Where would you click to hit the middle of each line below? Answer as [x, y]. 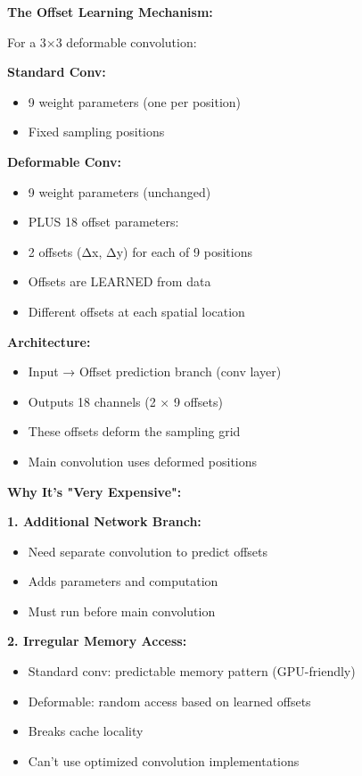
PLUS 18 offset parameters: [103, 222]
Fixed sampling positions [96, 132]
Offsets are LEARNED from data [119, 281]
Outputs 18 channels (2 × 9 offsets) [125, 401]
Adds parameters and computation [123, 581]
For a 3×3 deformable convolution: [102, 41]
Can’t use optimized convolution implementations [164, 760]
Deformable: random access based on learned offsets [169, 701]
